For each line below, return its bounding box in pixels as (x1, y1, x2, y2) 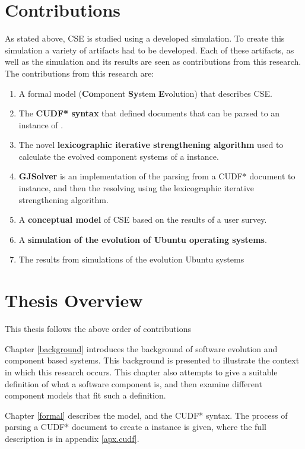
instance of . (18, 118, 63, 131)
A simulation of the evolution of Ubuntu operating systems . (18, 233, 267, 245)
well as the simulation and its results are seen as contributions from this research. (5, 55, 301, 68)
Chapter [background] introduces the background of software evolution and (5, 342, 278, 355)
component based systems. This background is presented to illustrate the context (5, 354, 300, 366)
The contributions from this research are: (5, 67, 154, 79)
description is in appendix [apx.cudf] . (5, 432, 139, 444)
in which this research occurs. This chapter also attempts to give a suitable (5, 365, 278, 378)
